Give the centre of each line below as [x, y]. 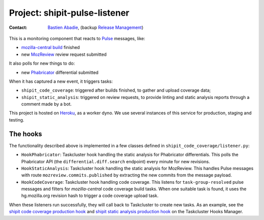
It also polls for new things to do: [42, 63]
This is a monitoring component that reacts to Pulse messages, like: [77, 38]
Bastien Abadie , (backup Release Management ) [96, 27]
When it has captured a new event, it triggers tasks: [61, 81]
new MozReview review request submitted [64, 54]
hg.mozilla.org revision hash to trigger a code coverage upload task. [90, 196]
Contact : [18, 27]
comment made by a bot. [46, 104]
